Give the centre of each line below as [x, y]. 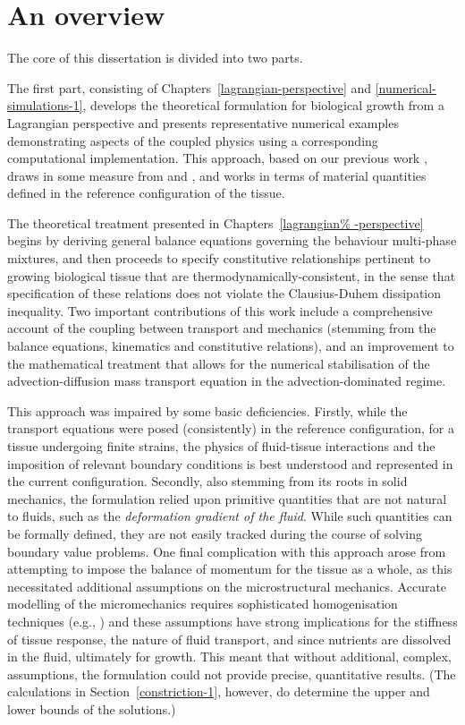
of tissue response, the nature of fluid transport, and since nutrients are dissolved [229, 639]
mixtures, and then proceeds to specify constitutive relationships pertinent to [219, 258]
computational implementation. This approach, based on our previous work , [217, 158]
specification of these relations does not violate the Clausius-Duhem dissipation [224, 293]
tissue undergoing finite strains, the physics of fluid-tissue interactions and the [221, 446]
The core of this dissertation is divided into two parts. [155, 58]
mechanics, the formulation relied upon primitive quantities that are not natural [227, 498]
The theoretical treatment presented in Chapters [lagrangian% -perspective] [216, 222]
